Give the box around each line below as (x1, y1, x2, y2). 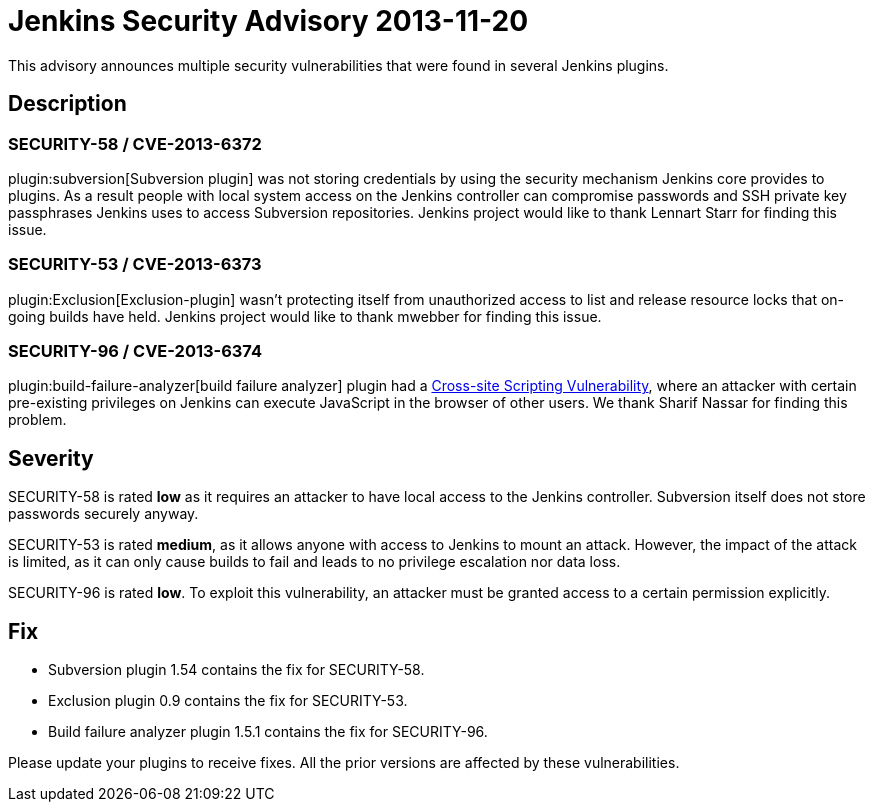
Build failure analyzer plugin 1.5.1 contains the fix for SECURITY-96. (48, 723, 488, 741)
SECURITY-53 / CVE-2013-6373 (8, 254, 262, 275)
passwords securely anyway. (8, 505, 199, 523)
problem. (8, 411, 67, 429)
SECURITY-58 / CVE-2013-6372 (8, 133, 262, 154)
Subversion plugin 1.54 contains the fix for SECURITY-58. (48, 661, 425, 679)
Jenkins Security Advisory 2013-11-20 (8, 4, 529, 38)
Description (8, 91, 127, 117)
